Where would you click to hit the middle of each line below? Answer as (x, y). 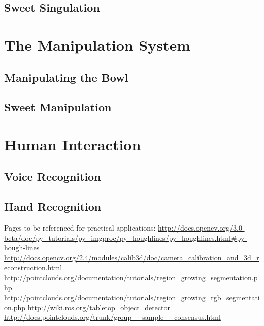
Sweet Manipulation (58, 107)
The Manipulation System (97, 44)
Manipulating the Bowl (66, 77)
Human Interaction (73, 144)
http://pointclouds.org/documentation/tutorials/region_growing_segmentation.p (131, 278)
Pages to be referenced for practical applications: (80, 228)
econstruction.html (33, 267)
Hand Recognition (53, 206)
